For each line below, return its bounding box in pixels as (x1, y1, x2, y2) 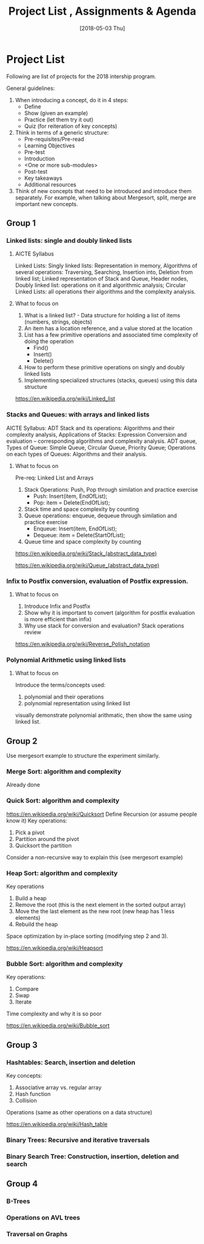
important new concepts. (15, 200, 79, 207)
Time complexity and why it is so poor (6, 1010, 102, 1018)
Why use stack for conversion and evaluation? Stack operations (24, 622, 185, 629)
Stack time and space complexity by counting (24, 505, 139, 513)
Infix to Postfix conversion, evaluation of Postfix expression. (6, 577, 189, 585)
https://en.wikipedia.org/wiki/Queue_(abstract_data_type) (15, 561, 160, 569)
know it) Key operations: (6, 816, 68, 824)
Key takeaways (24, 174, 63, 182)
